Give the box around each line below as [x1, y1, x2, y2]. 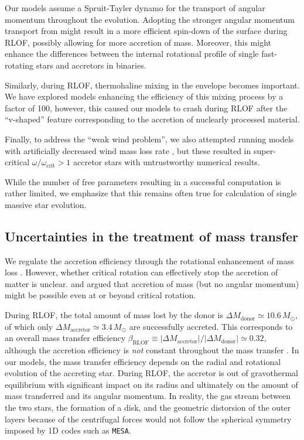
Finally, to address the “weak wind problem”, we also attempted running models [5, 132, 294, 145]
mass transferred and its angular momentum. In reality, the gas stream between [5, 390, 291, 402]
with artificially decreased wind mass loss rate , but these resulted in [5, 144, 251, 156]
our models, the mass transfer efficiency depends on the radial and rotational [5, 355, 281, 367]
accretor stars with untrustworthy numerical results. [73, 156, 260, 168]
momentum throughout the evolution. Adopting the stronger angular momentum [5, 13, 295, 25]
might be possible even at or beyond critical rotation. [5, 289, 196, 301]
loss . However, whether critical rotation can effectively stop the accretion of [5, 266, 278, 278]
